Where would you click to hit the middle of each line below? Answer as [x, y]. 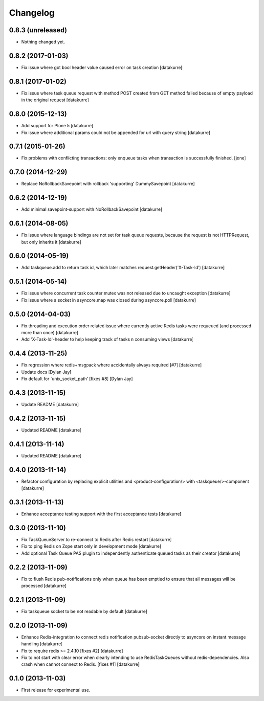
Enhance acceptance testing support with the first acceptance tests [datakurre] [101, 514]
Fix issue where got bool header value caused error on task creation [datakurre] [102, 67]
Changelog [32, 13]
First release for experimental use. [56, 690]
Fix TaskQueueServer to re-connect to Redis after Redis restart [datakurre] [97, 539]
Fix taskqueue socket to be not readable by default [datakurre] [84, 611]
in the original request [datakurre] [55, 100]
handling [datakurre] [42, 644]
